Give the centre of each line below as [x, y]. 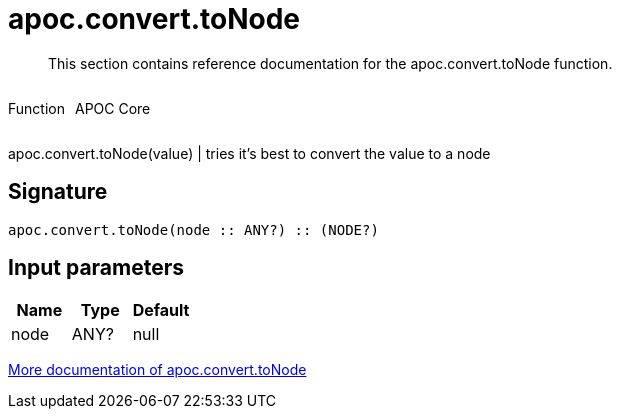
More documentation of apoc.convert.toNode [157, 370]
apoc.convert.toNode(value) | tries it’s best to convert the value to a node [249, 153]
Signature [58, 192]
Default [161, 310]
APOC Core [112, 108]
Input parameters [96, 268]
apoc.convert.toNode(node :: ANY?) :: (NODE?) [193, 229]
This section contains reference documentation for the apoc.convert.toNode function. [330, 63]
